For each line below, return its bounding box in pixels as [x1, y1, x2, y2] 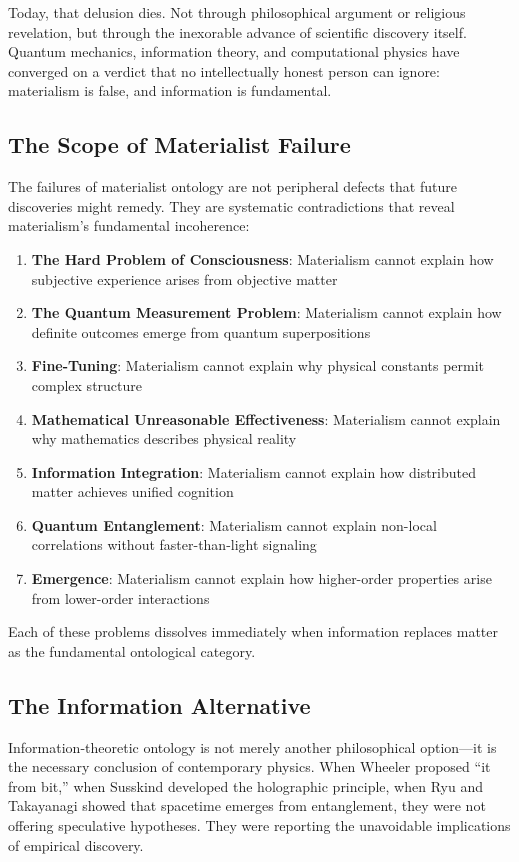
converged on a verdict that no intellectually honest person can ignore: [8, 60, 440, 81]
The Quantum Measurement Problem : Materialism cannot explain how [31, 302, 502, 323]
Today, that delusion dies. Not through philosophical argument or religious [8, 2, 466, 22]
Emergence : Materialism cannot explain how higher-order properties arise [31, 568, 492, 589]
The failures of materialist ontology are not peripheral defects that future [8, 176, 457, 197]
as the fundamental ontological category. [8, 640, 256, 661]
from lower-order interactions [31, 587, 210, 608]
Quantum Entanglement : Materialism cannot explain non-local [31, 514, 437, 535]
